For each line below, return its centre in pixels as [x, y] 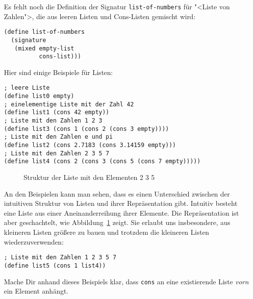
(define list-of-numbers [44, 32]
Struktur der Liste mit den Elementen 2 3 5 [89, 177]
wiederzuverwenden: [34, 241]
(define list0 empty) [39, 96]
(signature [28, 40]
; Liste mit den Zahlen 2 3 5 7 [57, 153]
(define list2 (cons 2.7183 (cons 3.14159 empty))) [90, 145]
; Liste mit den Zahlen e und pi [58, 137]
